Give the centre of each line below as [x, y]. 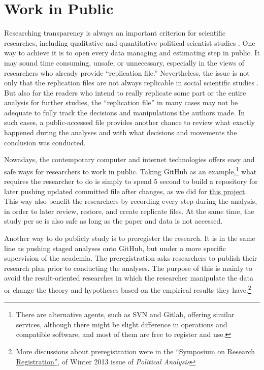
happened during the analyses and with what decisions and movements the [121, 132]
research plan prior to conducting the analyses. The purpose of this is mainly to [128, 268]
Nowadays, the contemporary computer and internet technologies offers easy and [129, 159]
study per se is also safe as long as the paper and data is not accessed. [113, 221]
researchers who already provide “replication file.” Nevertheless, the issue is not [127, 72]
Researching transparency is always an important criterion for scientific [115, 33]
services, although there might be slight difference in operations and [122, 324]
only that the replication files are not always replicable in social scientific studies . [131, 83]
